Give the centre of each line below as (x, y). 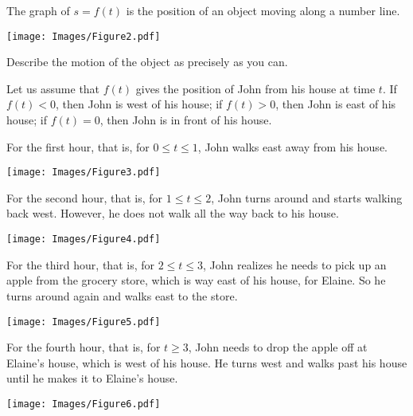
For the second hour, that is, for (85, 197)
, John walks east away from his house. (292, 146)
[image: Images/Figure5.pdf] (84, 322)
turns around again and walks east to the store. (122, 295)
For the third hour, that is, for (80, 264)
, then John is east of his (336, 104)
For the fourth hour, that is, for (84, 347)
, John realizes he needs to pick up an (295, 264)
